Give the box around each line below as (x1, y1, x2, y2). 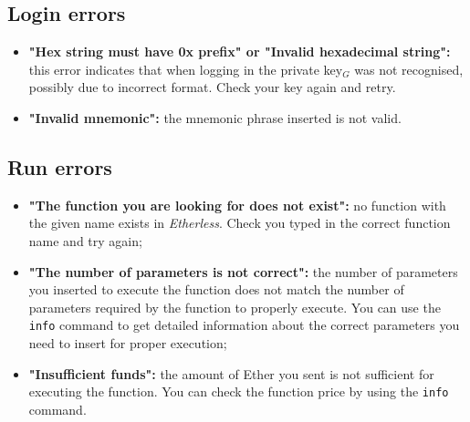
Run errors (7, 152, 112, 180)
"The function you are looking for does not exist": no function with (28, 195, 446, 214)
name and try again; (28, 231, 142, 250)
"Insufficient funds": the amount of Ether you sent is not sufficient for (28, 364, 434, 383)
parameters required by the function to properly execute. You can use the (28, 297, 441, 316)
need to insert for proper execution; (28, 334, 227, 352)
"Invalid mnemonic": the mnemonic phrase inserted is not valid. (28, 108, 402, 127)
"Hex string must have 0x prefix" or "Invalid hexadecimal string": (28, 42, 451, 61)
